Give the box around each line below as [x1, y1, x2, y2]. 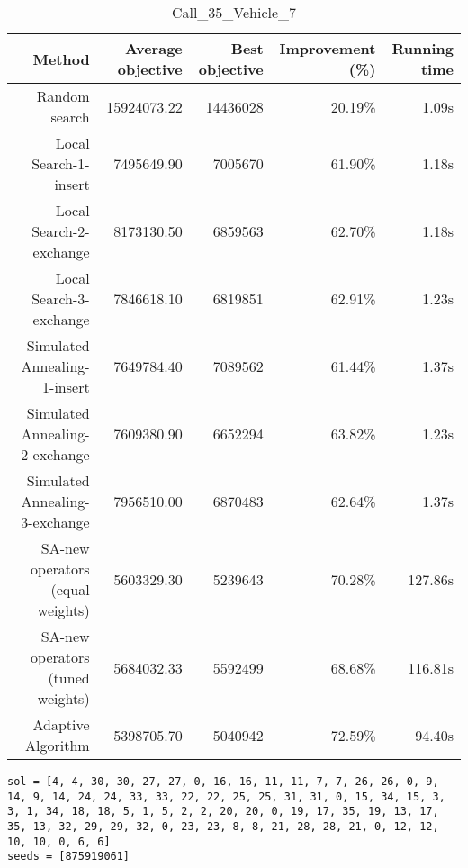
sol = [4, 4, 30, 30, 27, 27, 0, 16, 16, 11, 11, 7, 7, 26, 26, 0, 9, [7, 775, 439, 788]
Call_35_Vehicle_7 [171, 2, 297, 23]
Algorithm [25, 735, 90, 755]
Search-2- [31, 221, 90, 241]
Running [391, 38, 454, 59]
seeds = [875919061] [7, 850, 130, 863]
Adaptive [32, 714, 90, 735]
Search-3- [31, 288, 90, 309]
